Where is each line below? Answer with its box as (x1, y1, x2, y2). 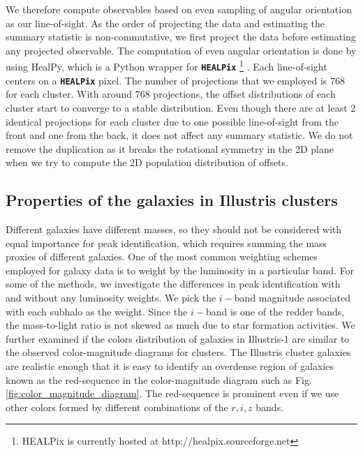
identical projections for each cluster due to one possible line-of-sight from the (6, 114, 339, 128)
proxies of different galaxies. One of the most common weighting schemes (6, 249, 318, 264)
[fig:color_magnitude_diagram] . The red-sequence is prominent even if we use (6, 386, 339, 401)
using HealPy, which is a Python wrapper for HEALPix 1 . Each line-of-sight (6, 57, 327, 74)
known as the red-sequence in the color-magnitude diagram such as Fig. (6, 372, 312, 387)
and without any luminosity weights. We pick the (6, 290, 216, 305)
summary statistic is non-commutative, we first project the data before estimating (6, 29, 356, 44)
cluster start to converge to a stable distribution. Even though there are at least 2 (6, 100, 356, 114)
